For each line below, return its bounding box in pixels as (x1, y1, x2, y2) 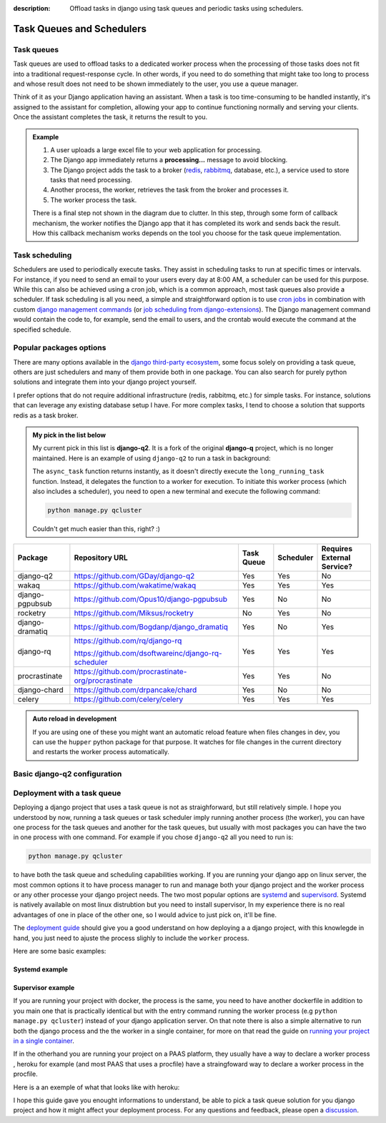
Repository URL (74, 553, 128, 563)
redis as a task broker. (13, 411, 79, 420)
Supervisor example (13, 984, 75, 992)
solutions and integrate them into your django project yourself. (13, 377, 197, 386)
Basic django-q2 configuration (13, 769, 122, 779)
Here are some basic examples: (13, 947, 107, 956)
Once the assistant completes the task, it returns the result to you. (13, 113, 208, 122)
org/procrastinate (74, 676, 133, 686)
